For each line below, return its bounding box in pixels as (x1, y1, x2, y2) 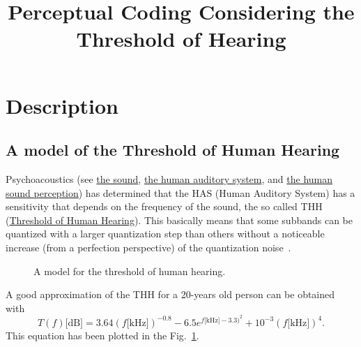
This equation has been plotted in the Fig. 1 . (6, 327, 199, 342)
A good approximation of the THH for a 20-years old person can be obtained (6, 287, 335, 302)
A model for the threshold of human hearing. (33, 263, 226, 278)
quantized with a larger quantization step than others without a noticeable (6, 226, 325, 241)
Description (6, 91, 119, 119)
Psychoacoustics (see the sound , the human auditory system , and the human (6, 171, 333, 186)
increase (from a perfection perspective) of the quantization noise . (6, 239, 291, 254)
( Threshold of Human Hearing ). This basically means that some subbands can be (6, 212, 353, 227)
